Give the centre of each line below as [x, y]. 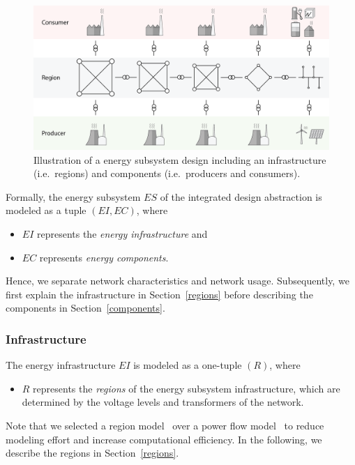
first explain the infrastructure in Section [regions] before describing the [159, 294]
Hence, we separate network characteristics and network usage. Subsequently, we [177, 281]
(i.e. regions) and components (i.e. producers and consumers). [167, 173]
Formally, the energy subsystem [73, 196]
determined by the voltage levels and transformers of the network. [163, 402]
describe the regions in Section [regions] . [92, 453]
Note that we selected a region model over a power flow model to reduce [165, 425]
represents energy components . [104, 257]
